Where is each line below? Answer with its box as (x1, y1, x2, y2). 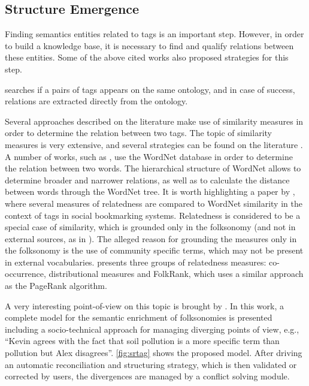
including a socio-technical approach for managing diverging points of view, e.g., (5, 322, 299, 335)
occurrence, (5, 267, 46, 280)
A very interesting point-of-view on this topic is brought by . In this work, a (5, 299, 284, 312)
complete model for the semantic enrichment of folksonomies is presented (5, 311, 272, 324)
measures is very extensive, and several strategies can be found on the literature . (5, 138, 303, 150)
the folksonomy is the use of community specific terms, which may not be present (5, 244, 304, 257)
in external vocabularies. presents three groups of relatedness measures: (5, 255, 266, 268)
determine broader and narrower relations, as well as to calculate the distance (5, 173, 290, 186)
